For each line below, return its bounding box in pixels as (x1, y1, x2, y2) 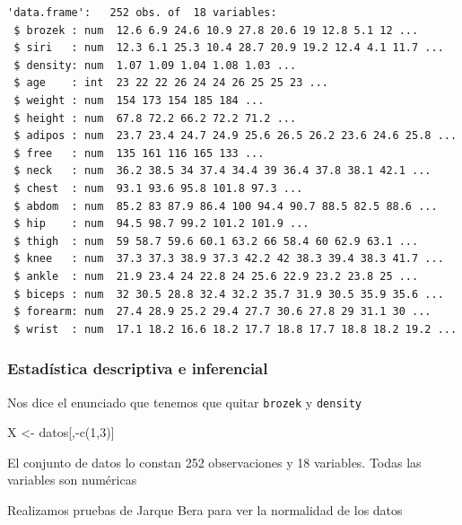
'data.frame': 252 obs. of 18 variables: (7, 6, 277, 19)
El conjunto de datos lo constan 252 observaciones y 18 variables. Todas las (7, 452, 422, 471)
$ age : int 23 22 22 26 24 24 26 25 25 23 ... (13, 76, 328, 90)
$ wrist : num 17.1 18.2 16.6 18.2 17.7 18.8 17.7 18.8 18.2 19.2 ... (13, 322, 458, 336)
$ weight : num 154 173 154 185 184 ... (13, 93, 265, 107)
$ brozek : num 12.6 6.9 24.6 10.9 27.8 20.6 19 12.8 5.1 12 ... (13, 23, 419, 37)
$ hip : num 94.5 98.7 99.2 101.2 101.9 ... (13, 217, 309, 231)
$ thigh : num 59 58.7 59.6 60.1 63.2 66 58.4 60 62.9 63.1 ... (13, 234, 419, 248)
